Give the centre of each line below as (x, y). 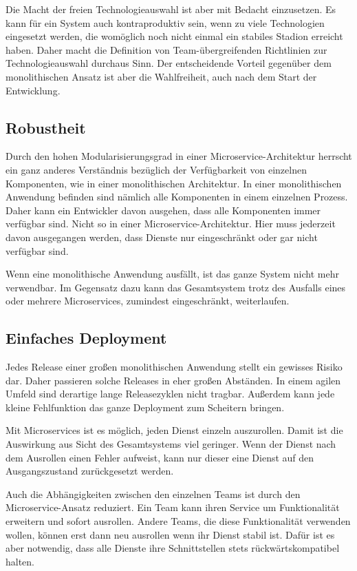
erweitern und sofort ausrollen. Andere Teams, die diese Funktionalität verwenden (178, 521)
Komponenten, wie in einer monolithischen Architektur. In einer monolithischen (174, 183)
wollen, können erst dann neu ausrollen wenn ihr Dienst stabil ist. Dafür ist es (170, 534)
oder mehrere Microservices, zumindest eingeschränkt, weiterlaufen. (148, 301)
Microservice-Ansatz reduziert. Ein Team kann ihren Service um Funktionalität (173, 507)
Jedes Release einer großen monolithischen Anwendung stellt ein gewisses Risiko (174, 367)
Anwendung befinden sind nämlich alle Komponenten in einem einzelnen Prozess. (177, 197)
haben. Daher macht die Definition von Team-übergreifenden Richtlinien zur (166, 49)
